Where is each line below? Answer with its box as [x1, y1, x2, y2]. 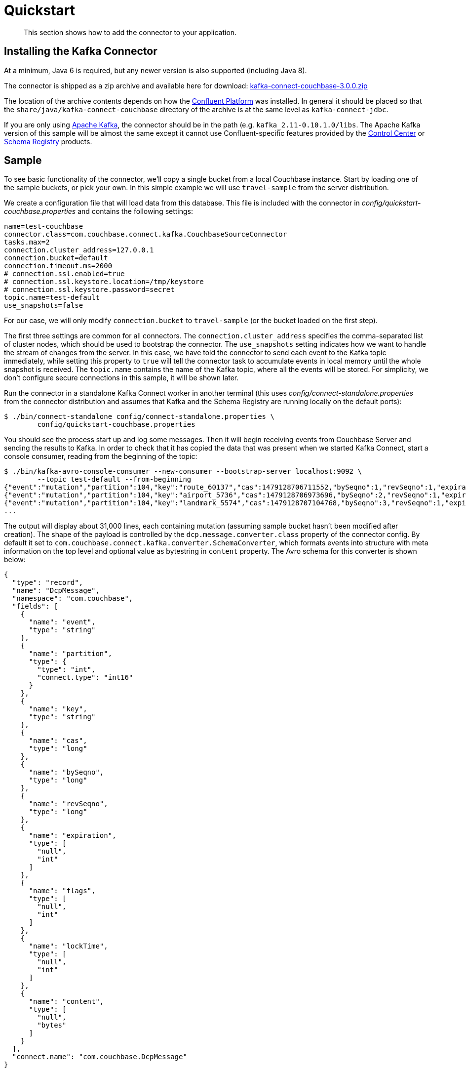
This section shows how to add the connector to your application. [24, 28, 237, 37]
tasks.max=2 [4, 238, 50, 247]
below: [4, 555, 26, 564]
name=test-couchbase [4, 222, 83, 231]
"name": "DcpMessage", [12, 586, 100, 595]
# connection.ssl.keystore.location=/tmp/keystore [4, 278, 204, 286]
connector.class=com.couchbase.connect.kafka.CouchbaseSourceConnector [4, 230, 287, 239]
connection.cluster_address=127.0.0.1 [4, 246, 154, 254]
